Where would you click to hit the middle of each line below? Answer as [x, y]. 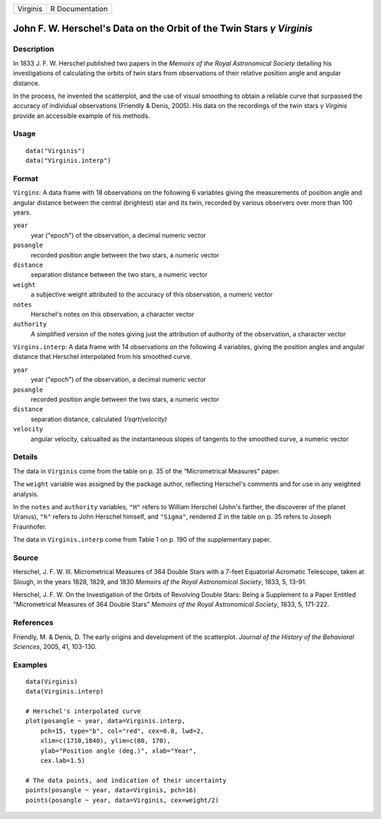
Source [26, 557]
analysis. [26, 494]
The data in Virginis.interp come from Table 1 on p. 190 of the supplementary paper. [142, 540]
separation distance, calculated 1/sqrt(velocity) [99, 419]
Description [34, 49]
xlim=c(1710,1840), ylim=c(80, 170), [105, 741]
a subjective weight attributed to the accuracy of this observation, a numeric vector [152, 295]
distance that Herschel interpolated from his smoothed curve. [102, 357]
